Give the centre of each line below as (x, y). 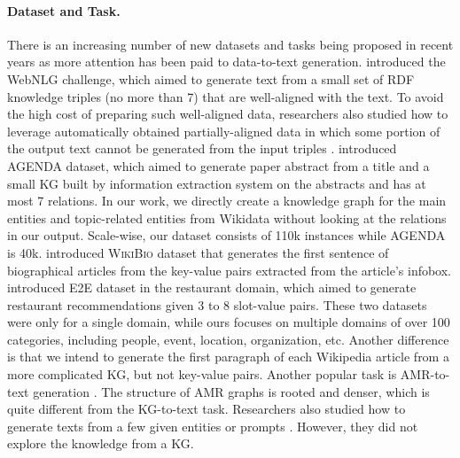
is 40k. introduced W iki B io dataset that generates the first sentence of (198, 252)
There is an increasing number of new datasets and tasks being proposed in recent (230, 44)
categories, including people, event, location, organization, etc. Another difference (228, 339)
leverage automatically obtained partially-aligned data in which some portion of (224, 131)
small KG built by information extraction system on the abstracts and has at (217, 183)
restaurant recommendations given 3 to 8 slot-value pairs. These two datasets (217, 304)
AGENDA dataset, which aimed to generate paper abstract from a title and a (218, 165)
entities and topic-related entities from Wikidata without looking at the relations (227, 217)
